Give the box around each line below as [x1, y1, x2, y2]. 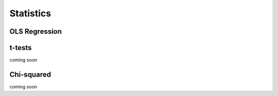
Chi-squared [9, 70, 51, 79]
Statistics [9, 8, 51, 19]
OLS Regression [9, 27, 62, 36]
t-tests [9, 43, 32, 52]
